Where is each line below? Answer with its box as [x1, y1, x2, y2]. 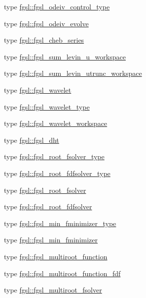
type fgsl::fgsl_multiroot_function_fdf [4, 268, 121, 278]
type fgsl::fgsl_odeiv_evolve [4, 18, 89, 28]
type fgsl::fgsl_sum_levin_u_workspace [4, 51, 126, 61]
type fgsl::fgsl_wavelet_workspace [4, 118, 108, 128]
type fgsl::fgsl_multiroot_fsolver [4, 285, 102, 295]
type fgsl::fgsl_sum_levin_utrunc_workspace [4, 68, 142, 78]
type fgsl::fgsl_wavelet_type [4, 101, 90, 112]
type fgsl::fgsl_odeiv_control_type [4, 1, 110, 11]
